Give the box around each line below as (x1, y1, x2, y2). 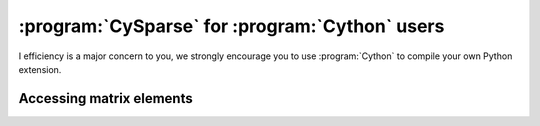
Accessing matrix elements (18, 90, 194, 107)
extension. (18, 63, 62, 75)
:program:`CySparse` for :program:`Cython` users (18, 15, 445, 37)
